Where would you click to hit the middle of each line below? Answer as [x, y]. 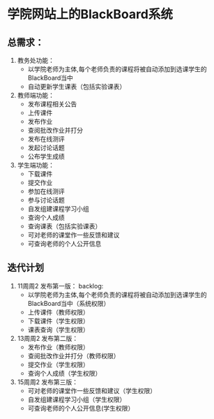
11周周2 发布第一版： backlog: [60, 286]
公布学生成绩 [46, 156]
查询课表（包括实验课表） [64, 226]
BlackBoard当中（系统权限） [69, 303]
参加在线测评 [46, 191]
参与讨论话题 [46, 200]
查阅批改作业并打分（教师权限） [74, 355]
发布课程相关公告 [52, 104]
